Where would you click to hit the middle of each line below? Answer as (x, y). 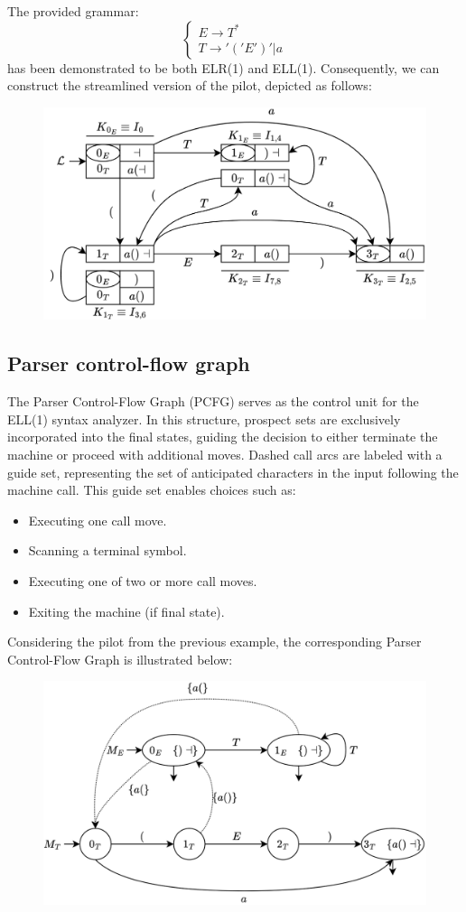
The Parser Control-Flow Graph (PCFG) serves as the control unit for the (213, 401)
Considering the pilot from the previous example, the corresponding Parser (214, 642)
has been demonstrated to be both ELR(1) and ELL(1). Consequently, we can (224, 67)
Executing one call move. (98, 520)
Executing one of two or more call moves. (143, 580)
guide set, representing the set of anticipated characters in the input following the (233, 472)
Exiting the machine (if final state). (126, 611)
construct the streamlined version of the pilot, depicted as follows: (190, 85)
